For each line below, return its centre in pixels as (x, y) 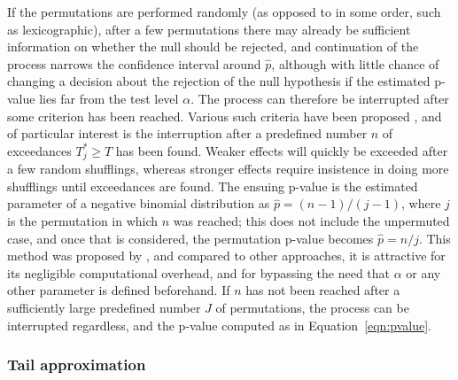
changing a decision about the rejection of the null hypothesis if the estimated (219, 81)
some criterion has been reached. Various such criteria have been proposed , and (225, 116)
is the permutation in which (83, 220)
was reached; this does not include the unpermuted (311, 220)
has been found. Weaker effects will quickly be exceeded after (282, 150)
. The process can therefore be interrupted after (320, 98)
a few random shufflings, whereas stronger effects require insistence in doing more (228, 169)
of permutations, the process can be (312, 307)
